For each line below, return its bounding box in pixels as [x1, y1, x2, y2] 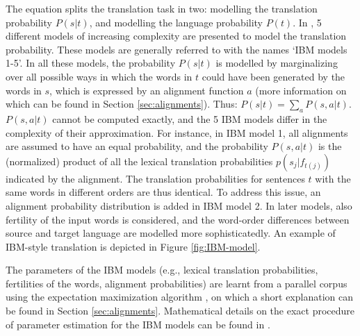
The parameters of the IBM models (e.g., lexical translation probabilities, [6, 262, 318, 277]
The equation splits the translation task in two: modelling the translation [6, 1, 318, 15]
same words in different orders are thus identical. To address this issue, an [6, 185, 321, 199]
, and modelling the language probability [89, 15, 263, 29]
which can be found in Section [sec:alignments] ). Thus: [6, 96, 238, 111]
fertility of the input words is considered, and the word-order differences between [6, 212, 350, 226]
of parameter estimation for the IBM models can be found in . [6, 317, 270, 331]
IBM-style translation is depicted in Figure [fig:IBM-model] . [6, 239, 261, 253]
